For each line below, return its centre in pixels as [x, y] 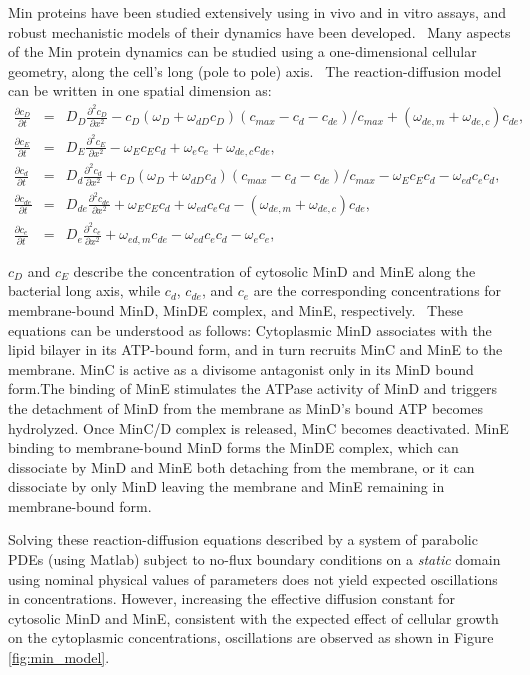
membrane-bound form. [80, 505]
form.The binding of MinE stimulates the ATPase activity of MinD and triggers [253, 388]
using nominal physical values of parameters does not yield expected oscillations [253, 578]
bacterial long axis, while [84, 290]
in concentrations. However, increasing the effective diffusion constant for [231, 598]
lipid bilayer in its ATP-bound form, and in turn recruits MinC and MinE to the [255, 349]
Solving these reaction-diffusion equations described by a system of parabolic [243, 539]
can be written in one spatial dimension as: [140, 90]
